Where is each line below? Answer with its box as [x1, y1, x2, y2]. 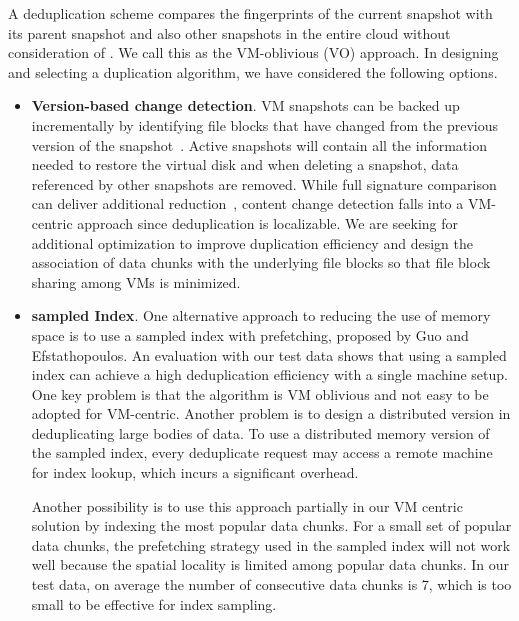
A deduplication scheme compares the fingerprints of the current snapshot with [8, 3, 493, 23]
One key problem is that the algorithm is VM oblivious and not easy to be [31, 383, 489, 404]
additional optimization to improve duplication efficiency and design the [31, 232, 473, 253]
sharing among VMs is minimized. [31, 271, 241, 292]
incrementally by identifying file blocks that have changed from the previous [31, 114, 498, 135]
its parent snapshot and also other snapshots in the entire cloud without [8, 22, 451, 43]
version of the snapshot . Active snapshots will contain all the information [31, 134, 487, 155]
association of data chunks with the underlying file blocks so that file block [31, 252, 491, 273]
